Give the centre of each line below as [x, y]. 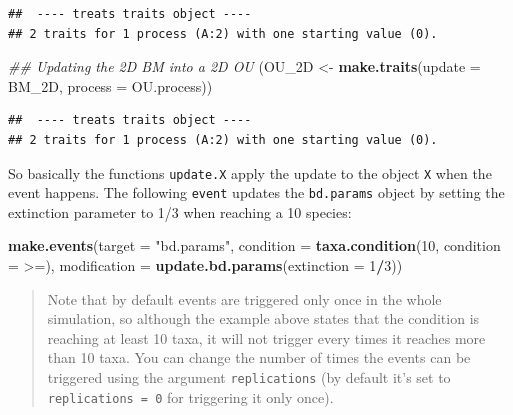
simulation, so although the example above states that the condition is [263, 318]
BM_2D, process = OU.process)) [110, 85]
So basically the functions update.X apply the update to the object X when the [250, 172]
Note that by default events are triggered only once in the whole [244, 298]
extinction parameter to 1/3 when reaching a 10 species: [180, 211]
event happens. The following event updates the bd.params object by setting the [256, 192]
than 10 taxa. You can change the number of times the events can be [259, 357]
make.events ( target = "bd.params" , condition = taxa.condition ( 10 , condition [254, 245]
